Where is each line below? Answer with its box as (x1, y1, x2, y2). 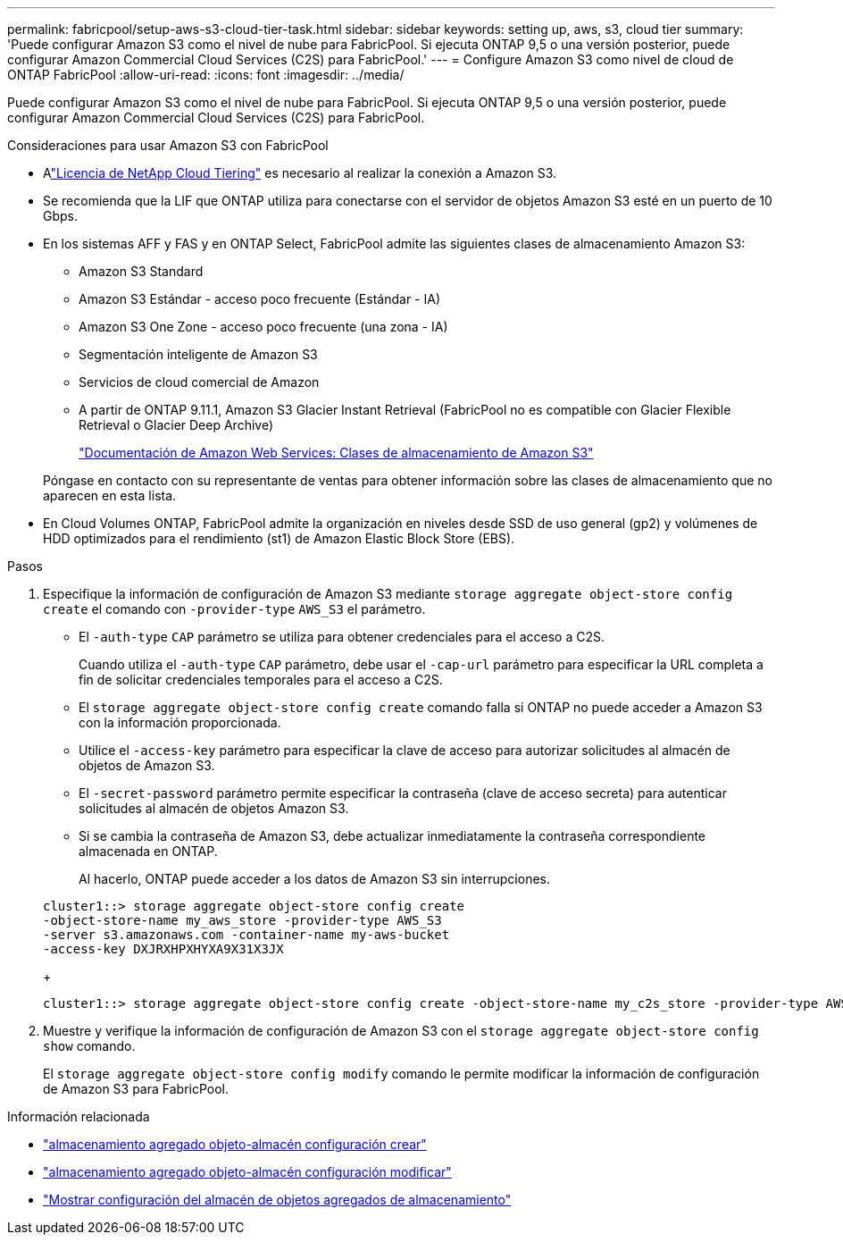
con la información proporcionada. (79, 715, 281, 730)
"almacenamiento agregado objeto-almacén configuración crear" (43, 1137, 427, 1152)
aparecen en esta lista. (43, 488, 177, 503)
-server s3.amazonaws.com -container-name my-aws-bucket (43, 927, 450, 942)
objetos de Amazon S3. (79, 758, 215, 773)
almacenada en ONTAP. (79, 843, 218, 859)
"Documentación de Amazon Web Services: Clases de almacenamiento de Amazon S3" (79, 445, 594, 460)
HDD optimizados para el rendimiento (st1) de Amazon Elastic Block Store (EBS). (43, 531, 515, 546)
